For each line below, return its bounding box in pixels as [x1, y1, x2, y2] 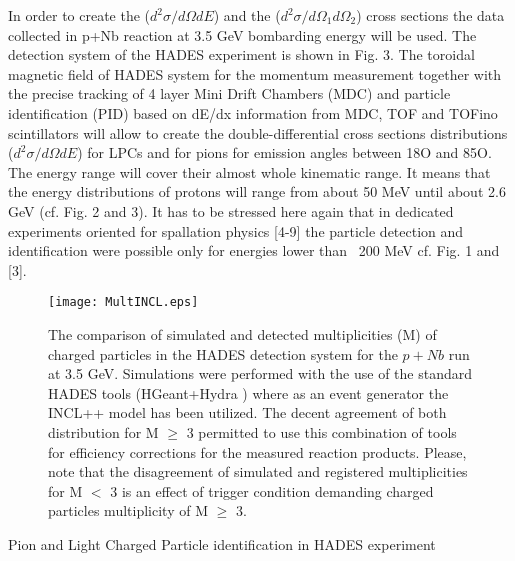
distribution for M [48, 421, 159, 442]
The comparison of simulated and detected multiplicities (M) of [48, 323, 437, 344]
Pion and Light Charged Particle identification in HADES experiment [8, 533, 436, 554]
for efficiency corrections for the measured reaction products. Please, [48, 441, 467, 462]
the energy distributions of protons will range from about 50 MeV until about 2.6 [8, 181, 506, 202]
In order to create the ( [8, 5, 151, 25]
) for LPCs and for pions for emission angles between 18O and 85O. [77, 142, 492, 163]
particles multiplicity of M [48, 500, 208, 521]
